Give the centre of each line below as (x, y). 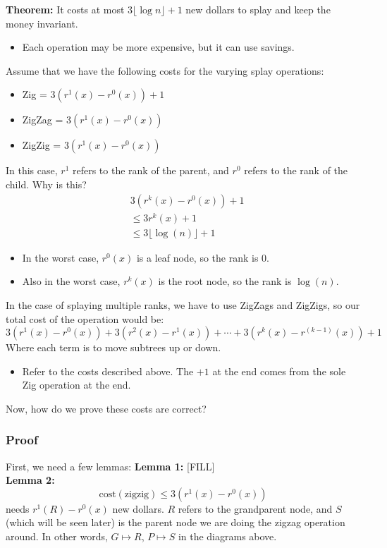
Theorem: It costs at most (65, 9)
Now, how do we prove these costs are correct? (106, 408)
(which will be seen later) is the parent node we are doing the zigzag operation (176, 522)
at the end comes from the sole (279, 371)
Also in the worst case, (71, 281)
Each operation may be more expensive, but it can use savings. (158, 47)
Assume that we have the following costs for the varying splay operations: (165, 70)
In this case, (32, 170)
